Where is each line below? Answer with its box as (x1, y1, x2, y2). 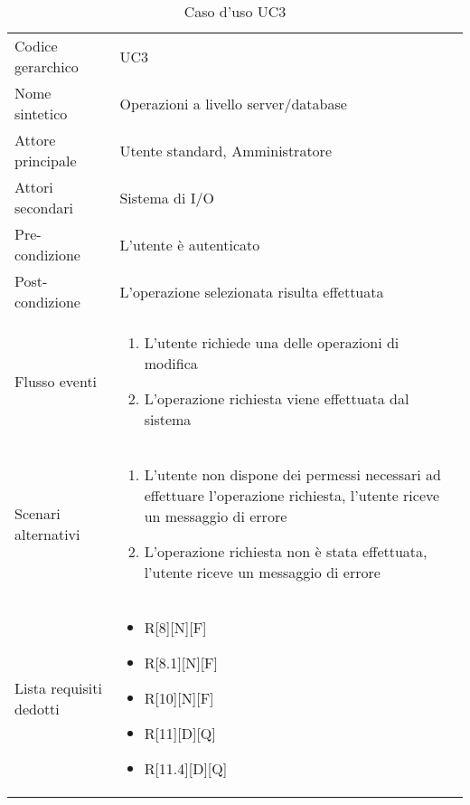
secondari (14, 197, 74, 218)
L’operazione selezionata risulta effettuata (119, 280, 384, 302)
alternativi (14, 523, 80, 545)
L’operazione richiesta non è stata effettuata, (144, 541, 428, 562)
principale (14, 150, 77, 171)
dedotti (14, 697, 60, 719)
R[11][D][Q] (144, 723, 216, 743)
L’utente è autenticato (119, 233, 260, 255)
